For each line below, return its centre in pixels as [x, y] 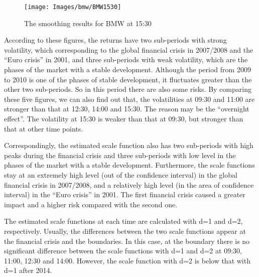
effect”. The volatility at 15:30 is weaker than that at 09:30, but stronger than [124, 118]
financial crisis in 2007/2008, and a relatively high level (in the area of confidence [129, 184]
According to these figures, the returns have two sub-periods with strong [115, 40]
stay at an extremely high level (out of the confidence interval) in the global [121, 174]
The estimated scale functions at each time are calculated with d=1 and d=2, [123, 221]
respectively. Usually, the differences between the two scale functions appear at [125, 231]
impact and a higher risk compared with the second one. [91, 204]
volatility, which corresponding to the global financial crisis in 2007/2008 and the [129, 49]
